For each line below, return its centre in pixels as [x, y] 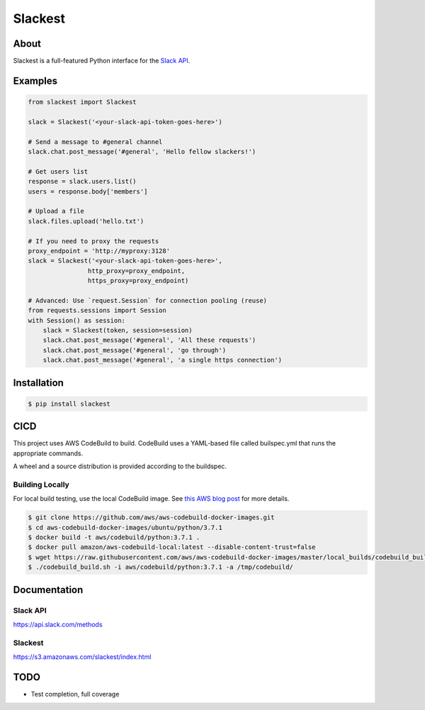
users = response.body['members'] [88, 191]
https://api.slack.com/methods [58, 624]
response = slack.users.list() [83, 182]
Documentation [48, 590]
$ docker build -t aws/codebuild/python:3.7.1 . [114, 537]
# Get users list [58, 171]
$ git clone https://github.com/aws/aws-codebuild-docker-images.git [151, 517]
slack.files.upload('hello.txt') [86, 221]
